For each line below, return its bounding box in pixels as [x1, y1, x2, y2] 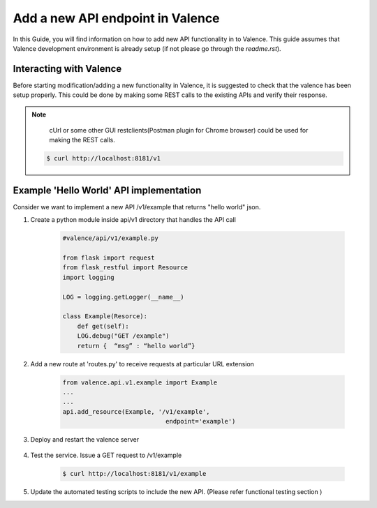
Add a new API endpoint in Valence [13, 10, 220, 26]
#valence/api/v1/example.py [62, 234, 158, 242]
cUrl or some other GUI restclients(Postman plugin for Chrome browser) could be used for [49, 126, 309, 135]
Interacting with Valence [13, 63, 122, 75]
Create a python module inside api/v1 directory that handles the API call [30, 216, 237, 224]
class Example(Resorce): [62, 313, 148, 320]
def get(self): [77, 322, 129, 330]
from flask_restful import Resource [62, 264, 188, 271]
